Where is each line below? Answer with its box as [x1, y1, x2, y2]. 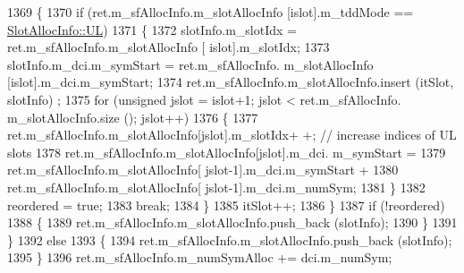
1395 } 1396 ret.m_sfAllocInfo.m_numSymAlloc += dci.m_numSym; [7, 248, 392, 267]
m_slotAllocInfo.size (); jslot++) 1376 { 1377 [7, 107, 258, 126]
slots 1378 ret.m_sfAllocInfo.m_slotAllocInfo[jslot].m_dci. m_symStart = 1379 [7, 142, 446, 161]
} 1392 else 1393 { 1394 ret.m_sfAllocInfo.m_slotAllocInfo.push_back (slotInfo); [7, 230, 452, 249]
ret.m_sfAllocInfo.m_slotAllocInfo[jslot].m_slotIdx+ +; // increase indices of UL [7, 125, 457, 144]
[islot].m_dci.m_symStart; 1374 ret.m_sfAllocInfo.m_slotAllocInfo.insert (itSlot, [7, 73, 454, 91]
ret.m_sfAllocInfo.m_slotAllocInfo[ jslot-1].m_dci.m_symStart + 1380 [7, 160, 399, 179]
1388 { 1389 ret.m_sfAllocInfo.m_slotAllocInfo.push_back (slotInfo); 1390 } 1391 [7, 213, 458, 232]
